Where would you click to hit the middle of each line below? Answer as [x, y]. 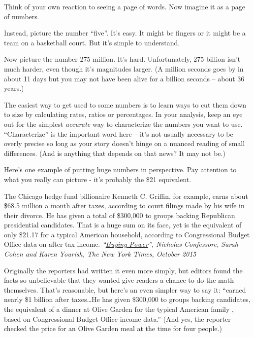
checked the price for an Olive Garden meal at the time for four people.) [113, 328]
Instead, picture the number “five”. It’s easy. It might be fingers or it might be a [125, 33]
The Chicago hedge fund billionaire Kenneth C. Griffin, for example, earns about [126, 196]
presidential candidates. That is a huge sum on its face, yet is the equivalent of [123, 225]
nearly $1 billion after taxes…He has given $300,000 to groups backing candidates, [127, 299]
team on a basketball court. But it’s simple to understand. [92, 42]
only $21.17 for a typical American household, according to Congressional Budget [127, 234]
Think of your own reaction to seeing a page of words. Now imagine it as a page [125, 6]
